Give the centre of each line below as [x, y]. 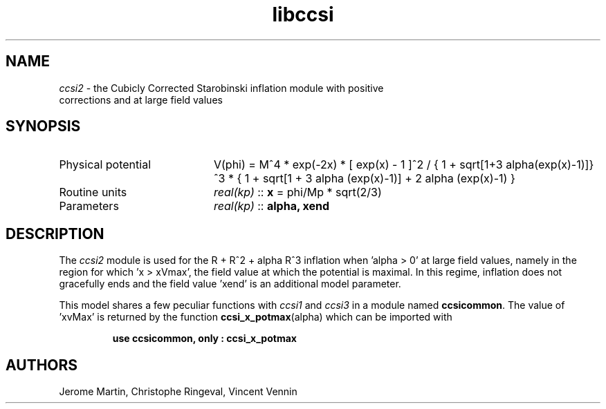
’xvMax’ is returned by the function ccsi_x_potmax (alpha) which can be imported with [256, 317]
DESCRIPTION [55, 234]
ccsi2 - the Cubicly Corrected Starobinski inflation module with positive [221, 88]
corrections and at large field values [141, 99]
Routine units [93, 192]
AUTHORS [42, 365]
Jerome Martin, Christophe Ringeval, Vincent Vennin [178, 392]
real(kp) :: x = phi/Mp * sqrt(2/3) [297, 192]
